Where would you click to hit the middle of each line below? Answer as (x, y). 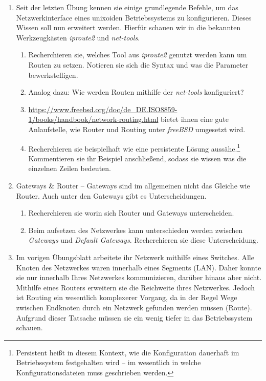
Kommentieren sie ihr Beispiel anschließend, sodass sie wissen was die (137, 158)
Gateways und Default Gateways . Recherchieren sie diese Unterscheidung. (143, 240)
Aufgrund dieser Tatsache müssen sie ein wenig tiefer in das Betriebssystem (134, 317)
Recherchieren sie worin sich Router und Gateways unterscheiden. (131, 213)
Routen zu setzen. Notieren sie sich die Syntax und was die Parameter (138, 64)
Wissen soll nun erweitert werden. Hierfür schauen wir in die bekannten (128, 27)
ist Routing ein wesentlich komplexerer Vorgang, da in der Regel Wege (127, 297)
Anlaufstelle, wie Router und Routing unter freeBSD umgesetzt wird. (137, 129)
